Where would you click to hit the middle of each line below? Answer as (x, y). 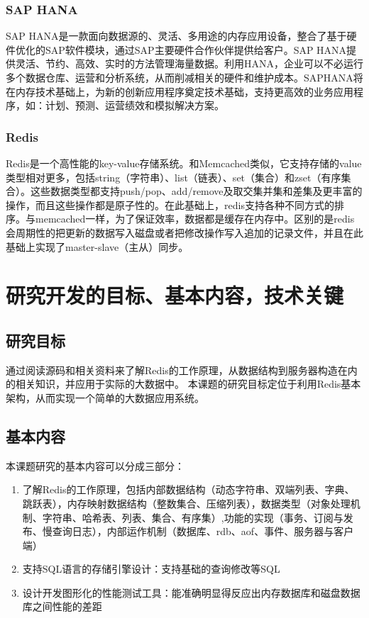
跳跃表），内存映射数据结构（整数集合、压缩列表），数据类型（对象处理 (186, 503)
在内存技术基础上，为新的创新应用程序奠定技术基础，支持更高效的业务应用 (180, 91)
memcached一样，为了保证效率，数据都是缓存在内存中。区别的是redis (195, 219)
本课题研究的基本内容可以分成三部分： (95, 465)
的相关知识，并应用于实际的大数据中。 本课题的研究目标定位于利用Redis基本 (183, 384)
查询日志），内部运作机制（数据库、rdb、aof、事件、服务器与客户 (203, 531)
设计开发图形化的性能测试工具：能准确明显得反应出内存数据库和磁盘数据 (191, 592)
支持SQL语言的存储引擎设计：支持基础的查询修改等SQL (151, 569)
